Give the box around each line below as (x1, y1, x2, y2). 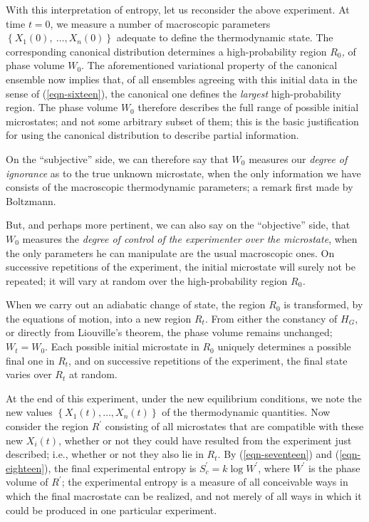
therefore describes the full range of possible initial (137, 100, 359, 115)
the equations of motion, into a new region (6, 310, 192, 325)
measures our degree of (249, 151, 348, 166)
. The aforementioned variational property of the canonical (81, 58, 338, 73)
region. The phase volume (6, 100, 118, 115)
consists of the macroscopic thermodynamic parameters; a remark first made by (6, 179, 353, 194)
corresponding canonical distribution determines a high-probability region (6, 43, 327, 58)
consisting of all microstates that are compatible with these (105, 419, 364, 434)
